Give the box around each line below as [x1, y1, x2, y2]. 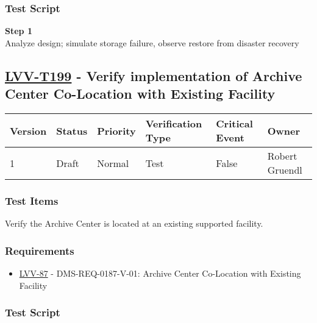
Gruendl [267, 163, 302, 177]
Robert [267, 149, 297, 163]
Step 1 [5, 24, 32, 37]
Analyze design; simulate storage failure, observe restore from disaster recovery [5, 36, 299, 49]
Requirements [5, 243, 74, 258]
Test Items [5, 193, 59, 208]
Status [56, 123, 88, 138]
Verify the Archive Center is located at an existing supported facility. [5, 217, 263, 230]
